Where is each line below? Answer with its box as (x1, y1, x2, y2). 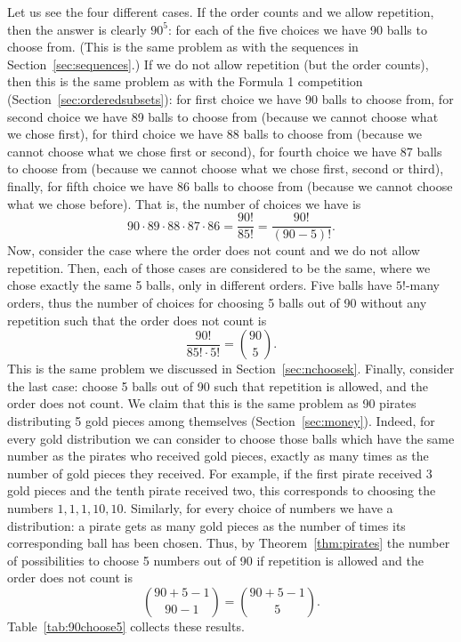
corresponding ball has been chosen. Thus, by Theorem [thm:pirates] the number (7, 534, 450, 552)
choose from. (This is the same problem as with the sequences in (7, 37, 359, 56)
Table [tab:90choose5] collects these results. (7, 616, 245, 635)
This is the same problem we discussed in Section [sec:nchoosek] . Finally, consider (7, 359, 455, 378)
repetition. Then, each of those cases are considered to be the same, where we (7, 258, 431, 277)
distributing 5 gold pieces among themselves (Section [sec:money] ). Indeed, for (7, 411, 435, 429)
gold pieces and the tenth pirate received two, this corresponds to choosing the (7, 481, 436, 500)
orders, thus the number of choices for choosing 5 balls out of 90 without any (7, 293, 427, 311)
